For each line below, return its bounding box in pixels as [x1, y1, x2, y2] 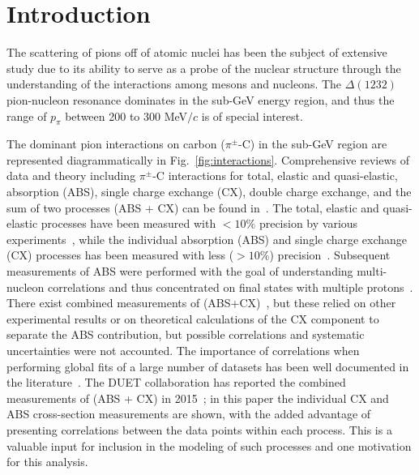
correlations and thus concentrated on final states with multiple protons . [47, 278, 413, 295]
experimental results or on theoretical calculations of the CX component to [6, 310, 379, 327]
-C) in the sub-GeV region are [238, 135, 387, 152]
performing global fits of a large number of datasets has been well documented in [6, 357, 409, 374]
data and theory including [6, 167, 136, 184]
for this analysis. [6, 453, 88, 470]
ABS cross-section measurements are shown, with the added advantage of [6, 405, 371, 422]
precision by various [259, 215, 358, 232]
